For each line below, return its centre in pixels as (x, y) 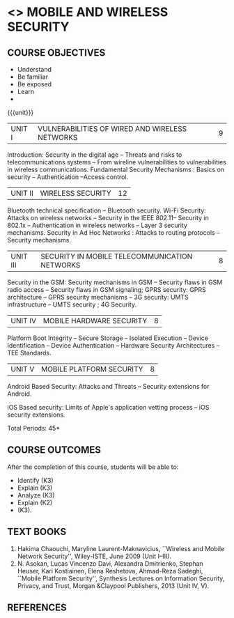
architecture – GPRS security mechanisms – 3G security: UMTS (98, 297)
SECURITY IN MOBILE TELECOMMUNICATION (117, 256)
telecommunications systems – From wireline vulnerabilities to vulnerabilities (117, 162)
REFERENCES (37, 608)
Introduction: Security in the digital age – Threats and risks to (95, 155)
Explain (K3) (35, 488)
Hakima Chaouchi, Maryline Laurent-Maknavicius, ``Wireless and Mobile (121, 548)
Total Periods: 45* (34, 428)
